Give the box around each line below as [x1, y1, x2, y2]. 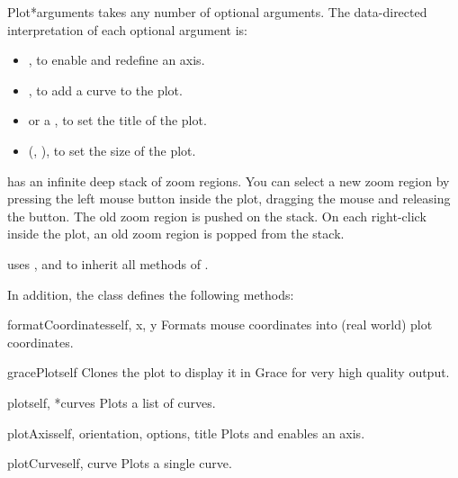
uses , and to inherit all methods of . [7, 254, 209, 273]
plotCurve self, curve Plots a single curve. [7, 454, 232, 473]
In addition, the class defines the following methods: [7, 284, 294, 303]
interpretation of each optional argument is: [7, 20, 247, 39]
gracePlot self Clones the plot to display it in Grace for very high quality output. [7, 363, 450, 382]
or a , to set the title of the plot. [28, 111, 207, 130]
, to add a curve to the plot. [28, 80, 183, 99]
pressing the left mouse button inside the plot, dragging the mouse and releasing [7, 189, 451, 208]
